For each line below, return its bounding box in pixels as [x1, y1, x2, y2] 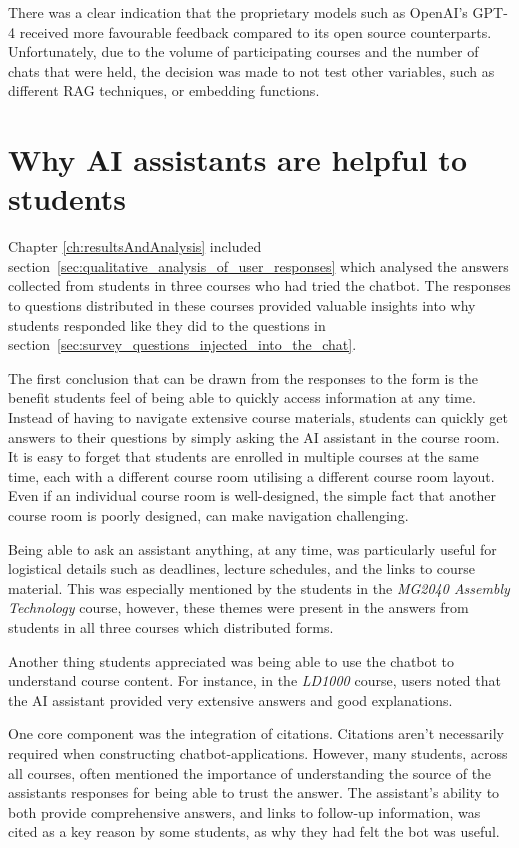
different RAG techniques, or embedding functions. [8, 80, 320, 101]
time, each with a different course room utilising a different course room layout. [8, 465, 495, 486]
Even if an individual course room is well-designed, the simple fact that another [8, 485, 496, 506]
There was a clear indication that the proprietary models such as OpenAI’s [8, 2, 468, 22]
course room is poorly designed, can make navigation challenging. [8, 505, 409, 525]
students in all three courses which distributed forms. [8, 616, 334, 637]
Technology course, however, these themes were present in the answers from [8, 597, 469, 618]
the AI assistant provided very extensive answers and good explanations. [8, 689, 453, 710]
